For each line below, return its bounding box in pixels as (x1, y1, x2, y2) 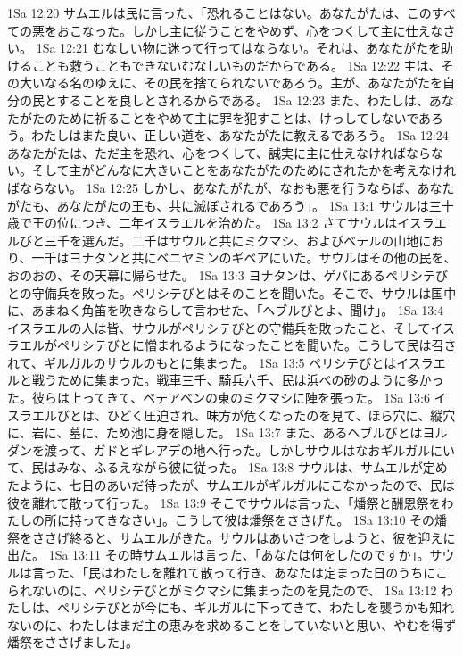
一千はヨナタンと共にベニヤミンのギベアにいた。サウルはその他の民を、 (31, 248, 457, 267)
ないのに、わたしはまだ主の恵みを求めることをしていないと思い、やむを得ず (7, 615, 457, 634)
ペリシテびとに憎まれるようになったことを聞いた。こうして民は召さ (56, 336, 457, 354)
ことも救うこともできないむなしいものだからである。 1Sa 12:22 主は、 (31, 55, 442, 74)
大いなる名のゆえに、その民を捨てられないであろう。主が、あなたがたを (19, 73, 442, 92)
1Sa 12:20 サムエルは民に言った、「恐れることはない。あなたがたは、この (7, 4, 432, 21)
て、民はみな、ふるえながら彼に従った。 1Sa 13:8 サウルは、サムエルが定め (7, 458, 448, 477)
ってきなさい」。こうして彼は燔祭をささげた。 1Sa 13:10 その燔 (81, 511, 448, 529)
